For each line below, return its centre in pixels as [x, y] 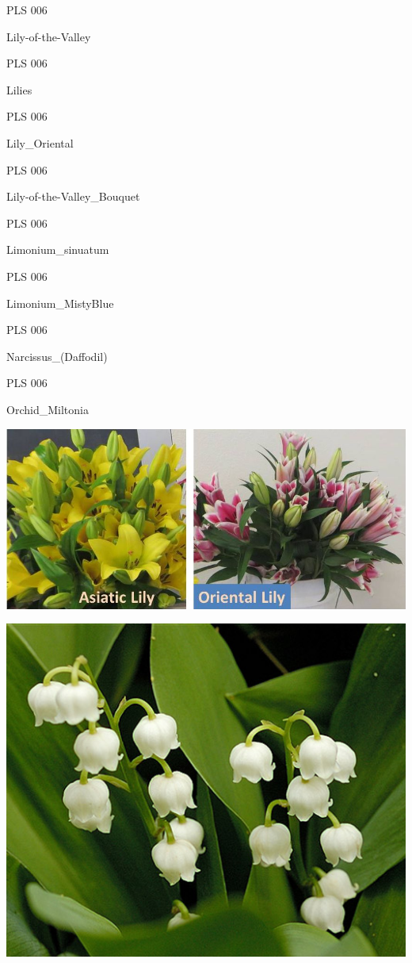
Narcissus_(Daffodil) [57, 356]
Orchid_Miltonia [48, 409]
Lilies [19, 89]
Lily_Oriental [40, 142]
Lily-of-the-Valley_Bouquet [73, 196]
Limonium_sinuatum [58, 249]
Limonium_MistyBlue [60, 303]
